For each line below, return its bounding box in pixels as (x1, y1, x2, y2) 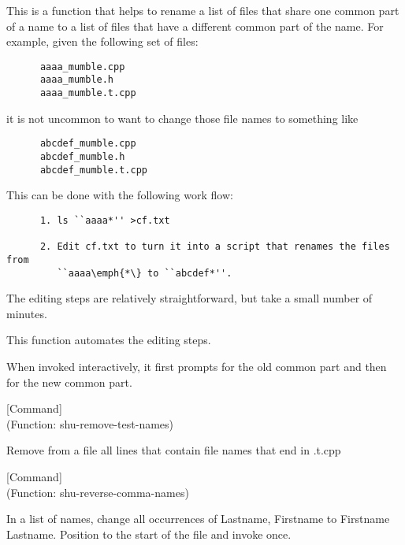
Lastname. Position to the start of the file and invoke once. (6, 525, 292, 542)
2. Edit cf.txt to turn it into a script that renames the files (39, 241, 390, 253)
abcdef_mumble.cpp (39, 138, 136, 150)
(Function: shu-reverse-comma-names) (6, 484, 189, 500)
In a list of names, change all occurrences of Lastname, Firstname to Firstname (6, 510, 390, 527)
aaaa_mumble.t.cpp (39, 87, 136, 99)
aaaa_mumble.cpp (39, 61, 125, 72)
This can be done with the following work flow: (6, 187, 233, 203)
